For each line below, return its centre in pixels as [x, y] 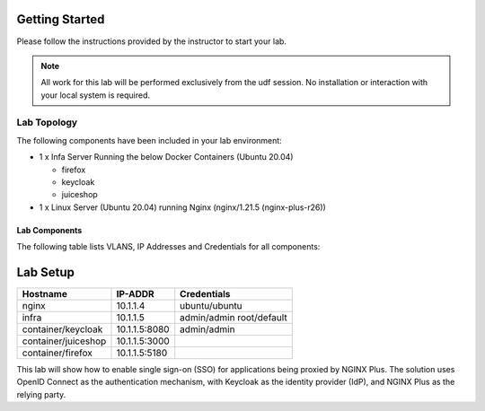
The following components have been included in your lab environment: [149, 140]
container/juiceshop [64, 341]
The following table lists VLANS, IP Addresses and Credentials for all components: [168, 247]
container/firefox [57, 353]
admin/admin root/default [234, 318]
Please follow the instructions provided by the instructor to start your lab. [152, 41]
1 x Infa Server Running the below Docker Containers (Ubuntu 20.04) [166, 157]
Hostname [44, 294]
